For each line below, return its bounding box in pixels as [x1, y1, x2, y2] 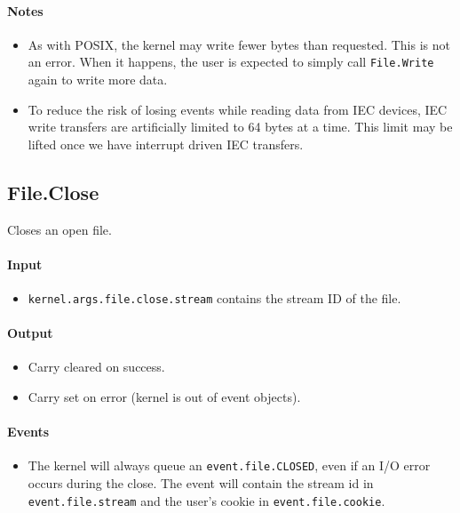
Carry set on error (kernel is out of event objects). [28, 388, 301, 406]
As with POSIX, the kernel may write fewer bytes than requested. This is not [28, 35, 450, 53]
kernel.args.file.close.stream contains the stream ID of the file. [28, 289, 401, 308]
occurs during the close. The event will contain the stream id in [28, 474, 374, 493]
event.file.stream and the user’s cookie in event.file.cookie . [28, 491, 385, 509]
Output [7, 324, 53, 342]
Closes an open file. [7, 220, 112, 238]
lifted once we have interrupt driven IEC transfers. [28, 134, 304, 153]
